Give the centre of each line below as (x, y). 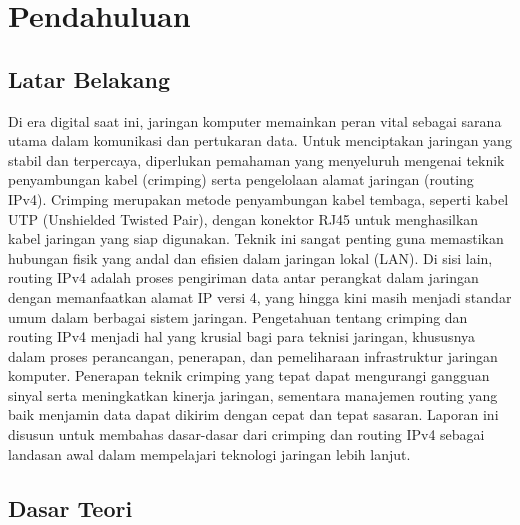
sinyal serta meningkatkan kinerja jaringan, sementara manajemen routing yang (253, 394)
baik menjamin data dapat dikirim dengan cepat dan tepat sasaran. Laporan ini (253, 414)
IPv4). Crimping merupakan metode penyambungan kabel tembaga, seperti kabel (258, 198)
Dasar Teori (70, 507)
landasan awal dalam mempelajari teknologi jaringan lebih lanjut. (209, 453)
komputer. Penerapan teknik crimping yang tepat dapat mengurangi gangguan (249, 375)
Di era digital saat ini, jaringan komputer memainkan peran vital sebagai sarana (255, 120)
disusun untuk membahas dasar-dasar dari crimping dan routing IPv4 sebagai (246, 434)
